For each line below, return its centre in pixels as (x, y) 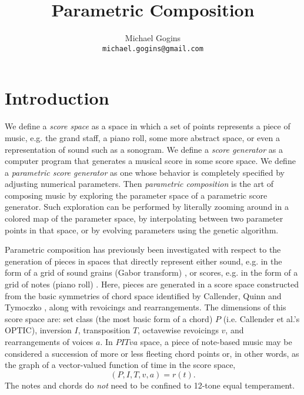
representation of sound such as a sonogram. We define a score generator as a (144, 149)
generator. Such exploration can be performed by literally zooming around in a (147, 207)
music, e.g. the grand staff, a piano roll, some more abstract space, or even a (142, 137)
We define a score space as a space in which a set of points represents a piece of (148, 126)
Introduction (57, 98)
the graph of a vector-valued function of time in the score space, (120, 365)
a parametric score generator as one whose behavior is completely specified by (145, 172)
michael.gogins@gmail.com (153, 48)
